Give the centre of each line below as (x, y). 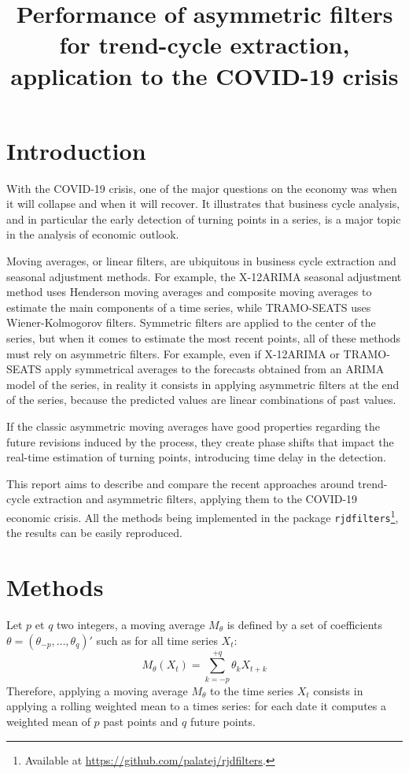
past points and (141, 721)
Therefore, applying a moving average (97, 690)
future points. (223, 721)
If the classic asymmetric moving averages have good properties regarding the (193, 426)
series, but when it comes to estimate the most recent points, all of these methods (204, 338)
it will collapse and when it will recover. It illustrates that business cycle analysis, (203, 204)
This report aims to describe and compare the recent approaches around (181, 483)
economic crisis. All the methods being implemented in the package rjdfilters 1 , (203, 516)
